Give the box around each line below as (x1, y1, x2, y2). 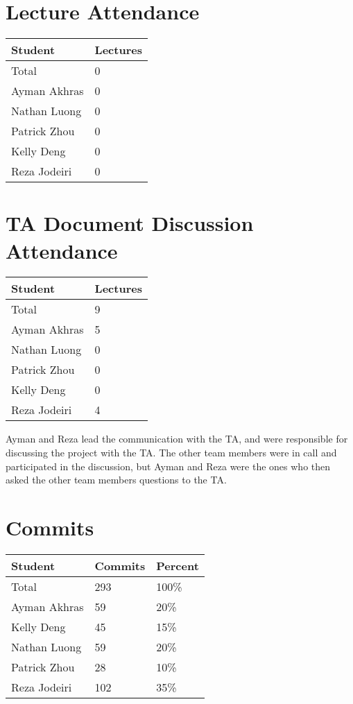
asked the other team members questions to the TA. (6, 472, 227, 487)
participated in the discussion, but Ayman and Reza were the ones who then (6, 458, 331, 473)
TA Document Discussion (6, 209, 254, 237)
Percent (156, 557, 199, 574)
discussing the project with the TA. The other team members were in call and (6, 445, 337, 460)
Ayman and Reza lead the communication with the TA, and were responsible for (6, 431, 348, 446)
